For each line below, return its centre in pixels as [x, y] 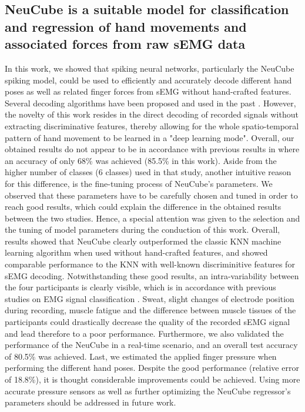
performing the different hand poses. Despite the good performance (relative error [152, 368]
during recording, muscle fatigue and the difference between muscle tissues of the [150, 310]
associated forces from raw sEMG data [125, 44]
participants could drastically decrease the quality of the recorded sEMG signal [148, 322]
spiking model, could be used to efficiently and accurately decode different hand [148, 80]
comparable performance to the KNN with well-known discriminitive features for [150, 264]
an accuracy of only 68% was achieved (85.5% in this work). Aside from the [141, 160]
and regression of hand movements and [126, 26]
